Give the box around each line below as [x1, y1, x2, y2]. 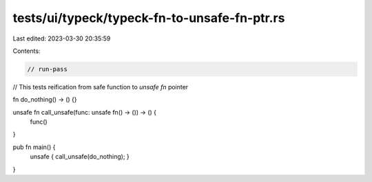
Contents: [12, 47, 41, 55]
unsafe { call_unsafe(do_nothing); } [30, 152, 130, 161]
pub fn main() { [12, 143, 56, 151]
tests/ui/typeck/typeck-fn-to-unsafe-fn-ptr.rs [12, 10, 285, 25]
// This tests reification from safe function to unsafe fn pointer [12, 82, 189, 91]
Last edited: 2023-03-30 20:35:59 [12, 34, 111, 43]
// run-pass [27, 65, 68, 73]
